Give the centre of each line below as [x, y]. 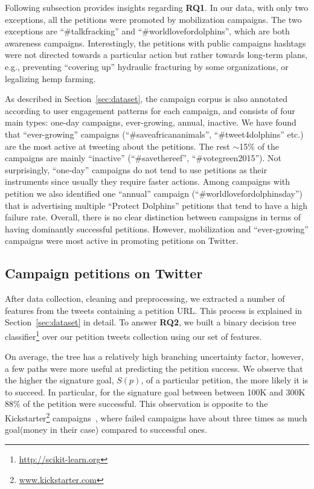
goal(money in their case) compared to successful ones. [106, 430]
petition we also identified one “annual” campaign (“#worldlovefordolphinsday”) [154, 193]
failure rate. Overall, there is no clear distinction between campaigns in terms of [153, 217]
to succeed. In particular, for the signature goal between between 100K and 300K [155, 392]
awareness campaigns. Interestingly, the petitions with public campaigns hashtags [155, 43]
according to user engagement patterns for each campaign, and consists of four [150, 110]
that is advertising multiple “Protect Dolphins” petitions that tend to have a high [156, 205]
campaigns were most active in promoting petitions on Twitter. [122, 241]
